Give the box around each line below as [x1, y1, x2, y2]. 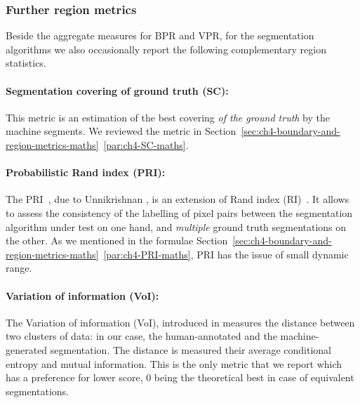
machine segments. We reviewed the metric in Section [6, 124, 236, 138]
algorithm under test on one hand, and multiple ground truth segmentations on [6, 219, 347, 234]
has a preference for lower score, [6, 370, 143, 385]
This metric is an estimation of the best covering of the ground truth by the [6, 110, 331, 124]
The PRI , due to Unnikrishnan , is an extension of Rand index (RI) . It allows [6, 192, 349, 206]
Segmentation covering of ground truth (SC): [6, 83, 229, 98]
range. [6, 260, 32, 275]
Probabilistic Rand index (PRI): [6, 165, 166, 180]
